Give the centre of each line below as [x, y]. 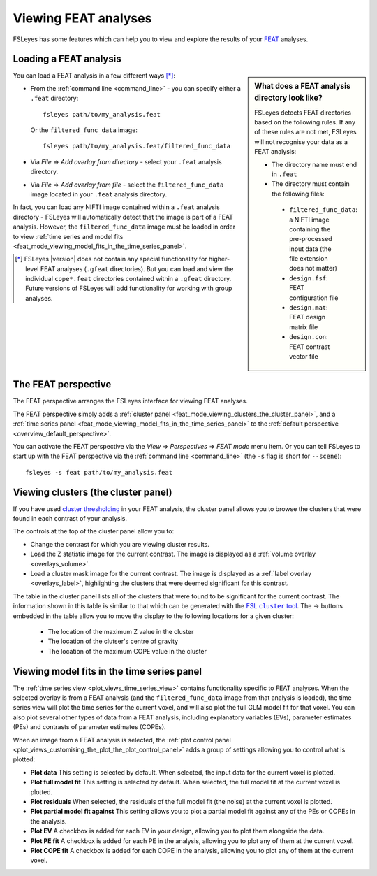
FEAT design [308, 317]
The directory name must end [315, 164]
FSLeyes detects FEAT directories [303, 113]
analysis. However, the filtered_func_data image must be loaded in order [124, 227]
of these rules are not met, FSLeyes [305, 132]
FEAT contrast [310, 347]
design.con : [309, 337]
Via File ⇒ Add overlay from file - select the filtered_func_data [127, 185]
